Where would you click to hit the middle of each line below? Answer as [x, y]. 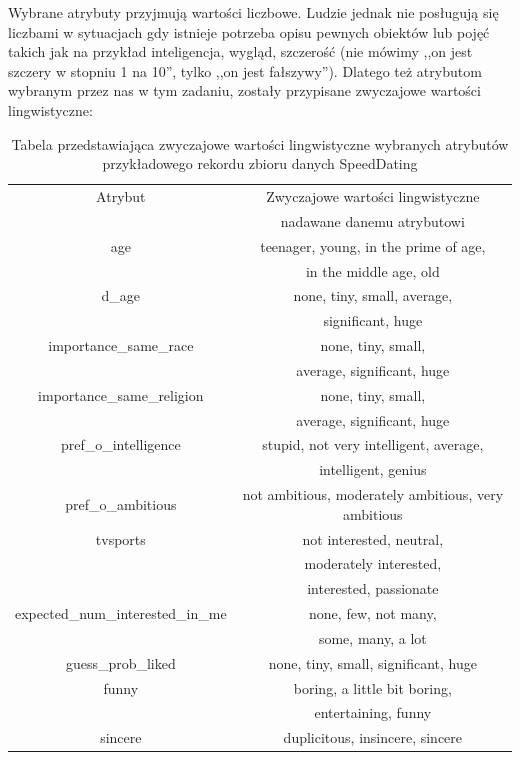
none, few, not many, [373, 613]
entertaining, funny [373, 712]
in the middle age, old [372, 270]
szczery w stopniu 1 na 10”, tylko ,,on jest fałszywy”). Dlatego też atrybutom [245, 70]
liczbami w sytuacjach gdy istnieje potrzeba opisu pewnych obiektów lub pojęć [249, 31]
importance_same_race [121, 345]
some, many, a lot [372, 637]
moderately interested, [373, 563]
